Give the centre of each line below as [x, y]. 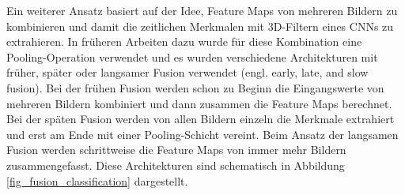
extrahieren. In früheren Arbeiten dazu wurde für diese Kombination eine [184, 41]
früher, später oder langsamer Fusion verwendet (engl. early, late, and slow [187, 72]
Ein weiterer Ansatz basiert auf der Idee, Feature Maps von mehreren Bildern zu [202, 10]
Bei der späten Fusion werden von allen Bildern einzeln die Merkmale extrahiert [201, 119]
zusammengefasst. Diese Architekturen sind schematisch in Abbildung [176, 165]
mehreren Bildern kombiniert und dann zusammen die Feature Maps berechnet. [199, 103]
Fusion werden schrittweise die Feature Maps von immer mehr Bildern [176, 150]
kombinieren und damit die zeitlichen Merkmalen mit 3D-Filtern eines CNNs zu [200, 26]
